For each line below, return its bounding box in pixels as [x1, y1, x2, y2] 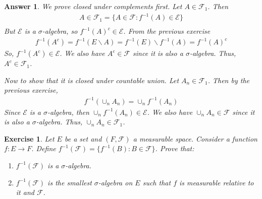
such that [142, 177, 171, 187]
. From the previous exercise [123, 26, 211, 36]
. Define [31, 143, 56, 154]
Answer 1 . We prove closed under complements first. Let [4, 1, 182, 11]
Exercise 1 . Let [4, 133, 55, 144]
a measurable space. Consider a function [133, 133, 257, 144]
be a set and [64, 133, 102, 144]
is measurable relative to [179, 177, 254, 187]
